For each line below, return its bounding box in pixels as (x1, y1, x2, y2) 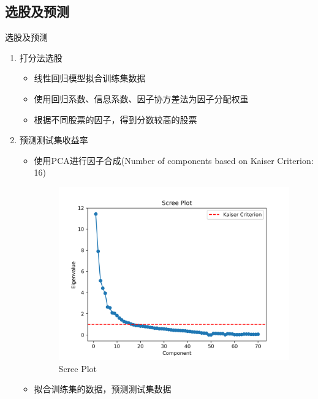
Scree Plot (58, 362, 97, 375)
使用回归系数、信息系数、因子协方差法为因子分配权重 (34, 92, 249, 105)
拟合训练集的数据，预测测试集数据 (34, 382, 172, 395)
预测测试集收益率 (19, 133, 88, 146)
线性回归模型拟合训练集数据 (34, 72, 146, 84)
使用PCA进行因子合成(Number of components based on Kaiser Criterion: (34, 154, 314, 166)
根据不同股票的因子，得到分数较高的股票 (34, 113, 197, 125)
